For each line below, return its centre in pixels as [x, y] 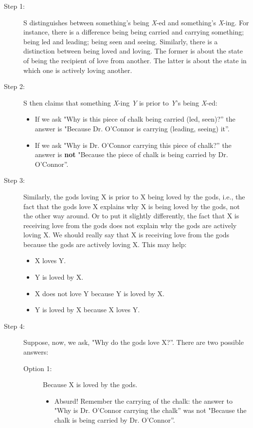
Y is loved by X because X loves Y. [87, 310]
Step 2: [14, 86]
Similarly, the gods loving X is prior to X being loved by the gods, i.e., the [134, 196]
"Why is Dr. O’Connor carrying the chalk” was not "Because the [150, 410]
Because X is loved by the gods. [90, 384]
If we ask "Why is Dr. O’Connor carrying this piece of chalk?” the [133, 145]
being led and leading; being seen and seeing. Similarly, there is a [121, 41]
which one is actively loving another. [78, 70]
